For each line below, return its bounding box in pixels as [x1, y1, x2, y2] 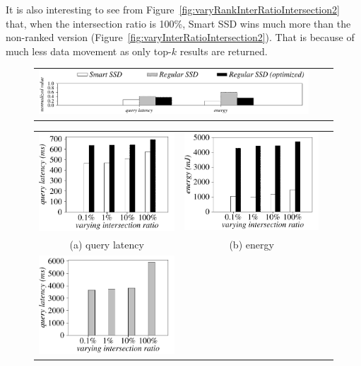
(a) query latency [69, 237, 144, 252]
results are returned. [179, 43, 268, 58]
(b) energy [229, 237, 274, 252]
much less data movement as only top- [6, 43, 172, 58]
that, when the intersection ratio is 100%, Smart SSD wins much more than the [6, 16, 351, 30]
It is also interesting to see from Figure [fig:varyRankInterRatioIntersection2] [6, 2, 340, 16]
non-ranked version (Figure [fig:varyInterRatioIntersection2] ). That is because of [6, 30, 355, 45]
